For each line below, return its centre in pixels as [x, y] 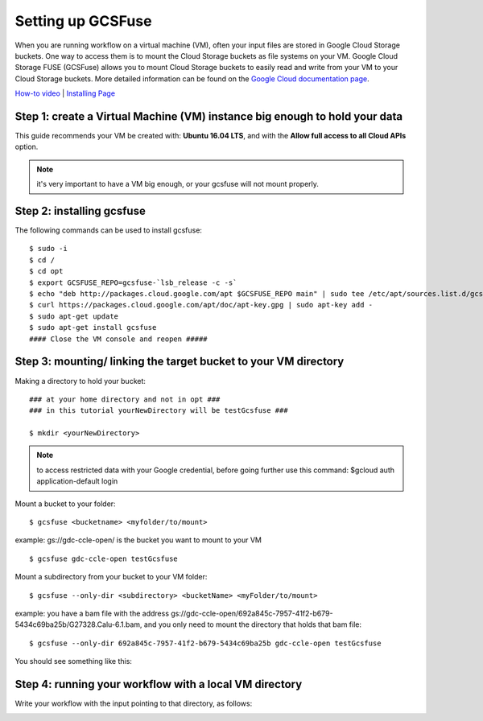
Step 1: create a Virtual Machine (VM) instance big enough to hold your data [209, 116]
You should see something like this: [74, 661]
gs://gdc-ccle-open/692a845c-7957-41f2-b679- [252, 613]
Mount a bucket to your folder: [65, 504]
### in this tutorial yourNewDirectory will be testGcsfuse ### [159, 411]
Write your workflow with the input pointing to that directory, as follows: [134, 703]
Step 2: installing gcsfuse [80, 211]
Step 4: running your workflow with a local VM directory [159, 684]
